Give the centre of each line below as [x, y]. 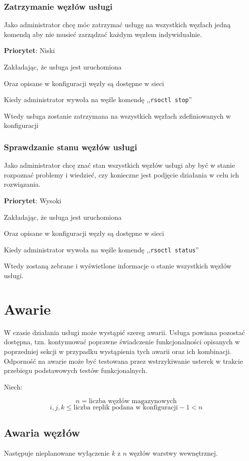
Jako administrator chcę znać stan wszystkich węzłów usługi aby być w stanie [119, 165]
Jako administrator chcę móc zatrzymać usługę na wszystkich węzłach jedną [117, 25]
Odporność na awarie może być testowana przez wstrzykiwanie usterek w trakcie [124, 361]
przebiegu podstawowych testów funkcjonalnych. [76, 370]
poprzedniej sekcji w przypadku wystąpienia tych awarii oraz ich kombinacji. [118, 351]
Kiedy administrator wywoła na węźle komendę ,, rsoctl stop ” [98, 99]
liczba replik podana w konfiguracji [126, 408]
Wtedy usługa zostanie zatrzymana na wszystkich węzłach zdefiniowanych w [117, 115]
